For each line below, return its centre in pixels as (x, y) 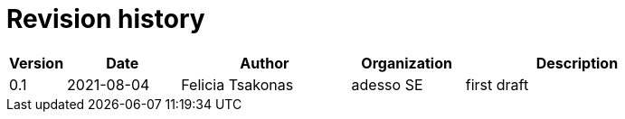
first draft (497, 84)
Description (577, 63)
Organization (407, 63)
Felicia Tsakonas (237, 84)
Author (265, 63)
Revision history (106, 19)
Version (37, 63)
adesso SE (387, 84)
